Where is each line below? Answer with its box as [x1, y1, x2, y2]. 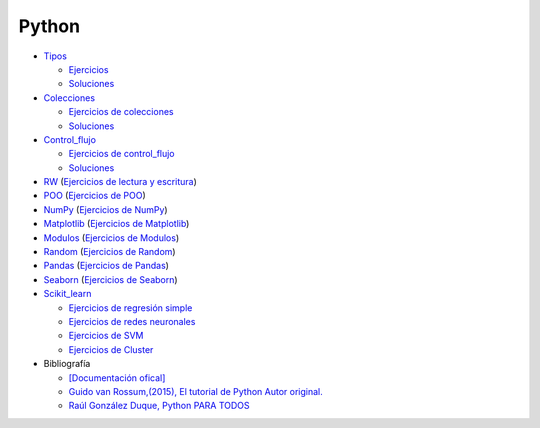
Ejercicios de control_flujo [68, 148, 175, 160]
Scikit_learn [43, 288, 92, 300]
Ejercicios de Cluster [68, 343, 154, 355]
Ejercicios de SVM [68, 330, 144, 342]
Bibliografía [43, 358, 91, 370]
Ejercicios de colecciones [68, 106, 174, 118]
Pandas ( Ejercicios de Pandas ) [43, 260, 170, 272]
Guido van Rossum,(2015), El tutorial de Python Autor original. [68, 385, 324, 397]
